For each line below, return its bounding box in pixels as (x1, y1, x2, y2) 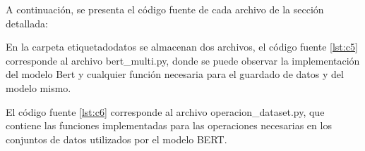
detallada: (6, 15, 48, 30)
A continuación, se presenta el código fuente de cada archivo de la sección (6, 2, 324, 16)
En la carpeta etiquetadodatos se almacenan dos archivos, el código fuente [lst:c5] (6, 39, 358, 54)
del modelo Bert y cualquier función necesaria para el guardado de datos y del (6, 67, 344, 81)
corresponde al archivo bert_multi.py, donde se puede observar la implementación (6, 53, 360, 67)
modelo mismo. (6, 80, 71, 95)
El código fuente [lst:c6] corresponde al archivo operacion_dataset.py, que (6, 104, 325, 119)
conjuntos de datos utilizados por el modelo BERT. (6, 131, 227, 146)
